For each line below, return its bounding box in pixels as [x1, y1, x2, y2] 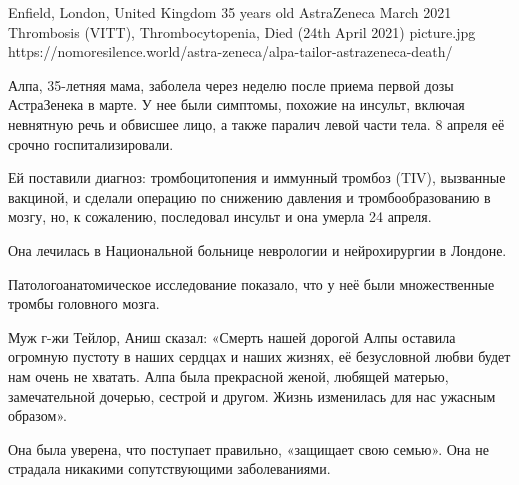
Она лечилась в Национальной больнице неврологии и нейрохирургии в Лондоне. [8, 239, 507, 260]
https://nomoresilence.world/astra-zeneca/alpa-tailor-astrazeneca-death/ [8, 41, 453, 62]
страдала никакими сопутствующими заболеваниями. [8, 458, 331, 479]
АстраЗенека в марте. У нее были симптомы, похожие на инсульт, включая [8, 94, 465, 115]
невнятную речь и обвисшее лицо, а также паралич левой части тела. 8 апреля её [8, 113, 505, 134]
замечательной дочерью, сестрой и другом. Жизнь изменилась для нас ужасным [8, 385, 496, 406]
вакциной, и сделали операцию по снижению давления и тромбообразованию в [8, 186, 491, 207]
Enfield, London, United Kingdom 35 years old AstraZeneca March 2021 [8, 2, 452, 22]
